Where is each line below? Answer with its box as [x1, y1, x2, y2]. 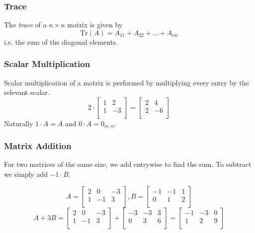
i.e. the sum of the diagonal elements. [4, 36, 118, 47]
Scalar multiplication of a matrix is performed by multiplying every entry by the [4, 77, 249, 87]
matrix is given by [67, 19, 123, 30]
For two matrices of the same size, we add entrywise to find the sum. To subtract [4, 159, 252, 169]
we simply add [4, 169, 48, 179]
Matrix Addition [4, 140, 72, 152]
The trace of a [4, 19, 47, 30]
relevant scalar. [4, 87, 50, 97]
